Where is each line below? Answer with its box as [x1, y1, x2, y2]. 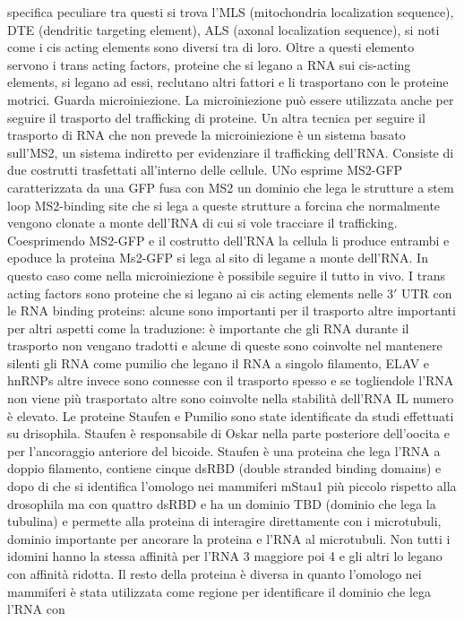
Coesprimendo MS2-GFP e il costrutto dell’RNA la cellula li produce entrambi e [7, 230, 450, 249]
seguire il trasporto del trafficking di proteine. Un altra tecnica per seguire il [7, 108, 425, 126]
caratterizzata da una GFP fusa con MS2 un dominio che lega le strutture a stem [7, 177, 454, 196]
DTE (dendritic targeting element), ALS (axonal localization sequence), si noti [7, 20, 440, 39]
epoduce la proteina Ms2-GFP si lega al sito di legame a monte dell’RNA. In [7, 248, 428, 267]
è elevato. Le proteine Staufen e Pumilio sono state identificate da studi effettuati [7, 406, 454, 425]
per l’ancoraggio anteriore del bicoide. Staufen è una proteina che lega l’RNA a [7, 441, 441, 460]
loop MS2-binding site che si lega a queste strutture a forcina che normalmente [7, 195, 441, 214]
